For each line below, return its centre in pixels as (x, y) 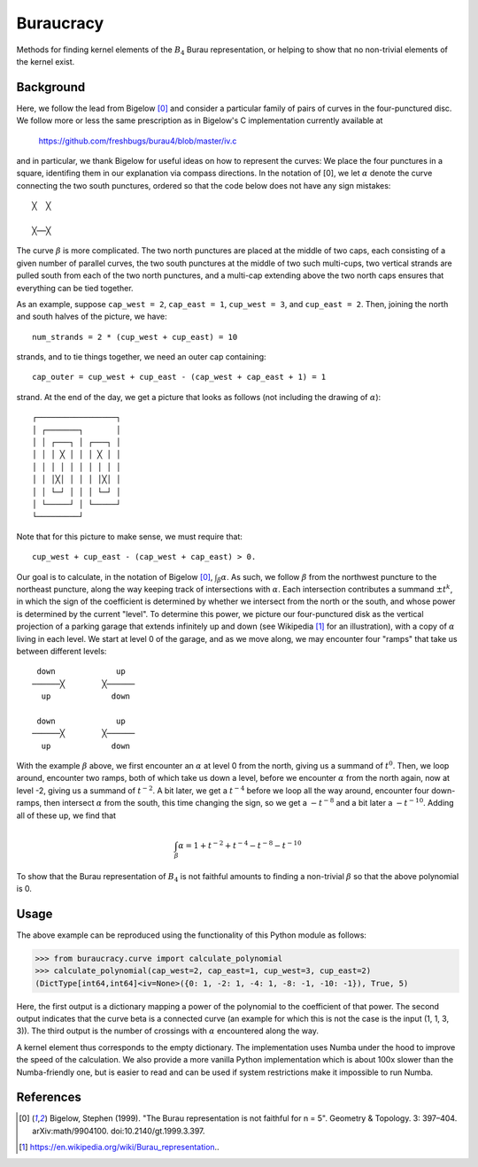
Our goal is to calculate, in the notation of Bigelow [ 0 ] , (115, 576)
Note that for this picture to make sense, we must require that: (130, 537)
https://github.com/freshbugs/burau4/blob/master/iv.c (138, 141)
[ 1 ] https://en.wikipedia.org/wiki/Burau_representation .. (119, 1148)
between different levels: (62, 651)
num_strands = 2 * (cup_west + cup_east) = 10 (135, 337)
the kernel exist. (46, 61)
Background (51, 87)
